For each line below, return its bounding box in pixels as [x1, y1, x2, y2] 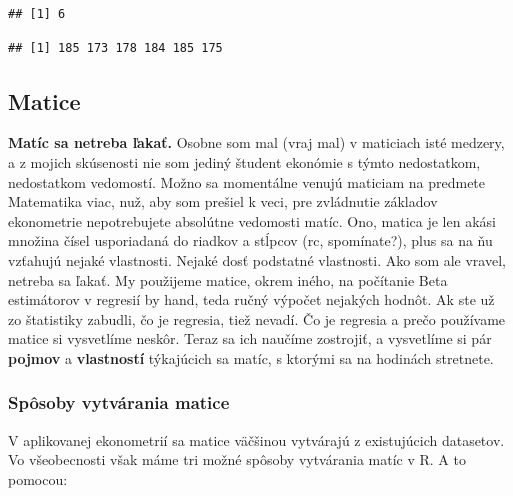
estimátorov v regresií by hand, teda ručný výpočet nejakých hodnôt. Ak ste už [8, 289, 495, 310]
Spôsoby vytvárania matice [8, 390, 230, 415]
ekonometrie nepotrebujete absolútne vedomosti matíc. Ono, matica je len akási [8, 210, 496, 231]
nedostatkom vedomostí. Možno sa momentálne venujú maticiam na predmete [8, 171, 486, 192]
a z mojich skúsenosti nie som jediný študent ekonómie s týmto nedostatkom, [8, 151, 481, 172]
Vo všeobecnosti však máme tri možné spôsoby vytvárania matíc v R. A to [8, 449, 466, 470]
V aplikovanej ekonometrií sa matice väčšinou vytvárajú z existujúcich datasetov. [8, 429, 505, 450]
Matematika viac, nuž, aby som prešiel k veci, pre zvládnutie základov [8, 191, 438, 212]
